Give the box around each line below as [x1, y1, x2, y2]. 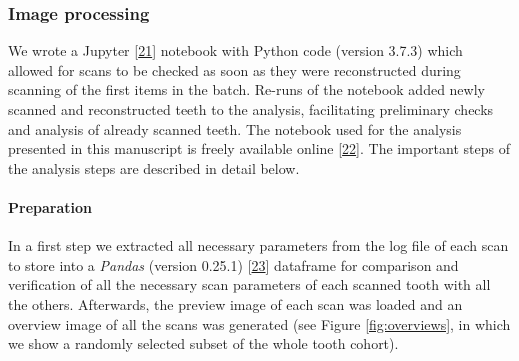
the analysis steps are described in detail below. [8, 157, 300, 178]
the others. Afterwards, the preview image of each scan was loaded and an [8, 293, 463, 314]
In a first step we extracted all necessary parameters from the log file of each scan [8, 235, 509, 256]
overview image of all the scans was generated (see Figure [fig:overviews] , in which [8, 313, 511, 334]
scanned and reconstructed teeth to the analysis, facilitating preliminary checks [8, 99, 494, 119]
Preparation [8, 196, 92, 217]
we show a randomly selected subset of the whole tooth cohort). [8, 333, 399, 354]
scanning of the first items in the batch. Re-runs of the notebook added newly [8, 79, 485, 100]
